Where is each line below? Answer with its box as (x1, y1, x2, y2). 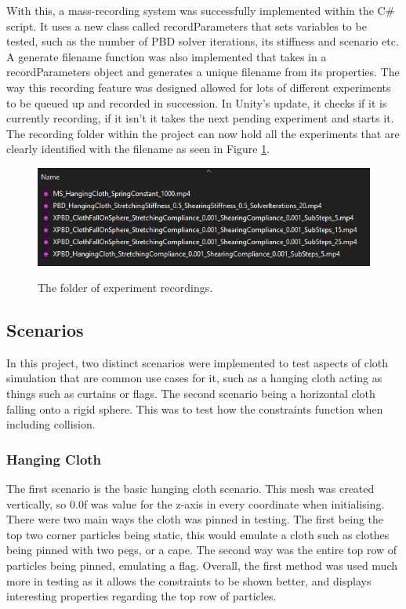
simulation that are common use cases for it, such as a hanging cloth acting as (6, 370, 382, 386)
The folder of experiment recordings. (38, 279, 213, 296)
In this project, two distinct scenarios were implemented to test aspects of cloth (6, 354, 389, 370)
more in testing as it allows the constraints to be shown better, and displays (6, 572, 372, 589)
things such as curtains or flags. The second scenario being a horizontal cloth (6, 385, 375, 402)
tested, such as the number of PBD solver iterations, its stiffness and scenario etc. (6, 33, 399, 49)
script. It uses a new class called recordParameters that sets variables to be (6, 17, 367, 34)
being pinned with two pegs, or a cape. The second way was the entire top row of (6, 542, 397, 558)
